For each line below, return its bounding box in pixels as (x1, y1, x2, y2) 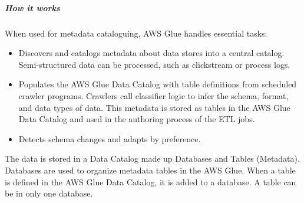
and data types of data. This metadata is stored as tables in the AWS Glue (18, 101, 290, 113)
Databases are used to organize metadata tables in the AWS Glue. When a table (5, 163, 296, 176)
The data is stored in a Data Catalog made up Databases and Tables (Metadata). (5, 152, 300, 165)
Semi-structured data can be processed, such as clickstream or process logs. (18, 58, 290, 70)
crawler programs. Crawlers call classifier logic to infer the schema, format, (18, 89, 289, 102)
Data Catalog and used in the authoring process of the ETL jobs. (18, 113, 255, 125)
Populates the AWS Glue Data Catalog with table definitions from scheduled (18, 78, 297, 90)
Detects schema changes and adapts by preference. (18, 132, 201, 145)
